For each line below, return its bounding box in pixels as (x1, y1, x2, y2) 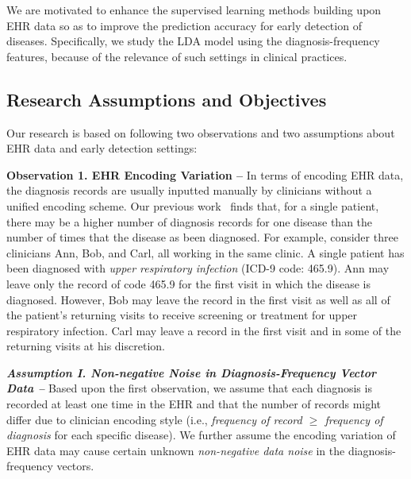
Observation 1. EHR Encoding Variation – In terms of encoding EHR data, (6, 166, 404, 183)
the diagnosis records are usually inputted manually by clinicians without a (6, 182, 372, 199)
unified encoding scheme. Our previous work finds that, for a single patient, (6, 197, 379, 214)
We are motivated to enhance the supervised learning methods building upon (6, 2, 382, 17)
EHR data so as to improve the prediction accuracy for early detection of (6, 17, 362, 33)
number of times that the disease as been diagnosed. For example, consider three (6, 229, 398, 245)
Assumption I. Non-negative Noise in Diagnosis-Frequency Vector (6, 364, 377, 380)
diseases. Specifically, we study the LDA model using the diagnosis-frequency (6, 33, 380, 49)
